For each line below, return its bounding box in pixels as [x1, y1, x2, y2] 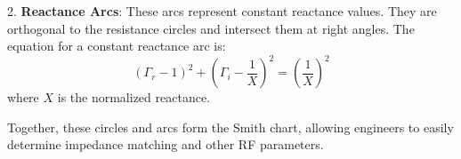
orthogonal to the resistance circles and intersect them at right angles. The [7, 19, 415, 37]
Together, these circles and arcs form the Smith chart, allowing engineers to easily [7, 117, 454, 136]
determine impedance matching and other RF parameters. [7, 135, 324, 154]
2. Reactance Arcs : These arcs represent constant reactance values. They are [7, 2, 437, 20]
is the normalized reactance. [57, 88, 210, 107]
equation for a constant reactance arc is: [7, 36, 226, 55]
